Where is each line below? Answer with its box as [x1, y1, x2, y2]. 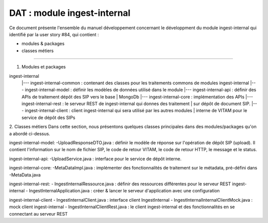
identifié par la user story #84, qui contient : [9, 31, 99, 37]
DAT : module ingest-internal [9, 7, 131, 18]
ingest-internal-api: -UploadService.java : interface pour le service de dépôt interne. [9, 156, 182, 162]
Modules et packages [21, 64, 66, 70]
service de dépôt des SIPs [21, 114, 75, 120]
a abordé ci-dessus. [9, 130, 51, 136]
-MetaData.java [9, 171, 41, 178]
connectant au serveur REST [9, 211, 68, 217]
